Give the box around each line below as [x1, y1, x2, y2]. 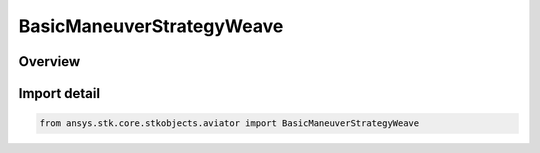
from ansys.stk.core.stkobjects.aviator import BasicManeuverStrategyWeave [39, 118, 420, 129]
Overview [18, 53, 81, 70]
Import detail [18, 85, 100, 102]
